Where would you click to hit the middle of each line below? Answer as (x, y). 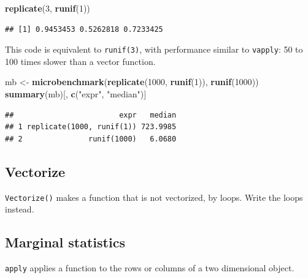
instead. (20, 209)
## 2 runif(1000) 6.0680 (91, 139)
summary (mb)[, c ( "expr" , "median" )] (76, 94)
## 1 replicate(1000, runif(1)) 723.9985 (91, 127)
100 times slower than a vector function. (80, 61)
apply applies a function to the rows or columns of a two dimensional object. (150, 268)
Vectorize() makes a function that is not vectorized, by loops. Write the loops (154, 197)
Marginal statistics (65, 242)
